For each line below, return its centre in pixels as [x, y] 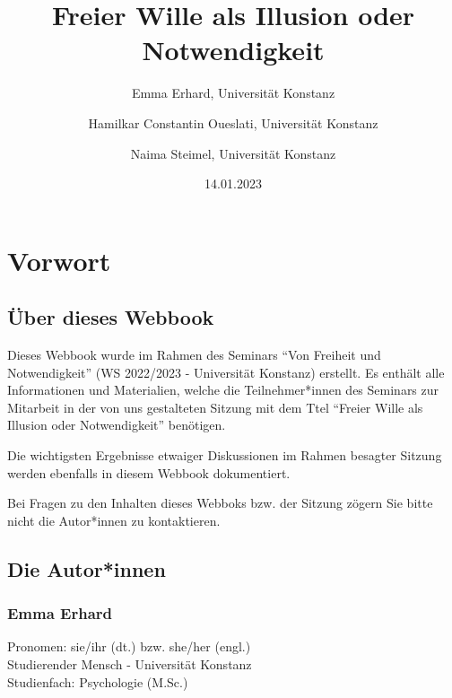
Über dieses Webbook [111, 317]
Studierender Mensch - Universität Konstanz [130, 664]
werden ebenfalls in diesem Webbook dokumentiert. [149, 472]
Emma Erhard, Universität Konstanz [233, 93]
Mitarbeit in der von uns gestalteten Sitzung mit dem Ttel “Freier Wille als [215, 407]
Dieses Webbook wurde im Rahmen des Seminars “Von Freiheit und [194, 355]
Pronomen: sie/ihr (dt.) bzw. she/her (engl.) [129, 646]
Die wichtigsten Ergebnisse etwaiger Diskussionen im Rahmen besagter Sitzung [225, 455]
